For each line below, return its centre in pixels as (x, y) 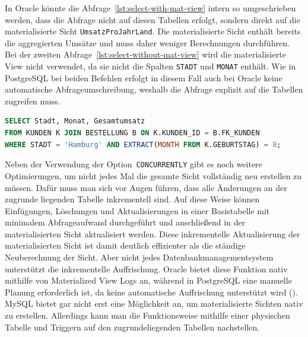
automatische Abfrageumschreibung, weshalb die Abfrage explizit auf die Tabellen (154, 89)
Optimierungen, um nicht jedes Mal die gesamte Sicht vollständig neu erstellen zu (153, 175)
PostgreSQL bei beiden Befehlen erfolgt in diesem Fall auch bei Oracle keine (144, 77)
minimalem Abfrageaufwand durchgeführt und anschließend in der (125, 222)
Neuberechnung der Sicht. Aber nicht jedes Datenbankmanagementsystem (139, 257)
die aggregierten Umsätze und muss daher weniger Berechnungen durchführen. (147, 42)
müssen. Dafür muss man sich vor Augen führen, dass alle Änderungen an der (146, 187)
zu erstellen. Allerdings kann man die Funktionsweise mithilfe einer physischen (147, 315)
